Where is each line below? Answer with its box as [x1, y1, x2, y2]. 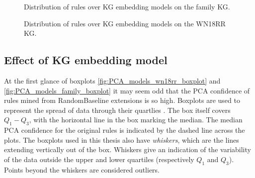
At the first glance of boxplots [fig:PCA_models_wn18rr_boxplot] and [4, 75, 221, 86]
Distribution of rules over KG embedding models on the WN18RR [24, 18, 226, 28]
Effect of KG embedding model [4, 52, 168, 68]
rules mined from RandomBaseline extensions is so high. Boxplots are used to [4, 95, 240, 105]
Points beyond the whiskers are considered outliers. [4, 164, 160, 175]
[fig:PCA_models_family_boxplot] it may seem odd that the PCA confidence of [4, 85, 250, 95]
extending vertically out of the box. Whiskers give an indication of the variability [4, 144, 251, 155]
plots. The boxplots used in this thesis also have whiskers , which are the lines [4, 134, 239, 145]
